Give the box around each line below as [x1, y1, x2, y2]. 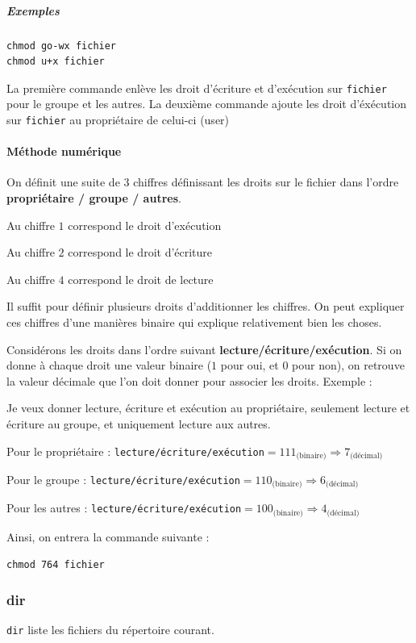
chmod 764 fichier [6, 558, 105, 570]
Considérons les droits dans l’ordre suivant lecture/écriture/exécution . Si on [6, 340, 402, 357]
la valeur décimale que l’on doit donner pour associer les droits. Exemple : [6, 372, 372, 389]
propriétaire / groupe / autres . [6, 190, 181, 207]
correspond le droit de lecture [68, 270, 214, 287]
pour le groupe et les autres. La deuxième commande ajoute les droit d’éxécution [6, 95, 407, 112]
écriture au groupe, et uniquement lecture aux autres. [6, 415, 271, 432]
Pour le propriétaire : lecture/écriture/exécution [6, 442, 264, 459]
